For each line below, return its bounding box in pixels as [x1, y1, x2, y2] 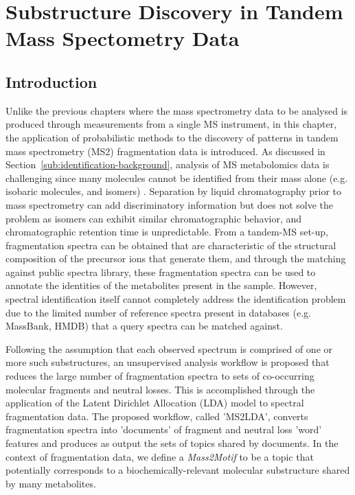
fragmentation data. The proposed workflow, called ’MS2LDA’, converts [5, 408, 308, 423]
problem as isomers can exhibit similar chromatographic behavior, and [5, 211, 302, 225]
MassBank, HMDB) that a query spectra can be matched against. [5, 319, 283, 333]
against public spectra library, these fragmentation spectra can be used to [5, 264, 316, 279]
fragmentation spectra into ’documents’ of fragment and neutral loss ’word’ [5, 422, 322, 437]
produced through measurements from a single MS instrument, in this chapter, [5, 117, 337, 131]
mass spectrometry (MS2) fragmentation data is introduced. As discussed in [5, 143, 325, 158]
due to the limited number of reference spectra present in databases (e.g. [5, 305, 311, 319]
